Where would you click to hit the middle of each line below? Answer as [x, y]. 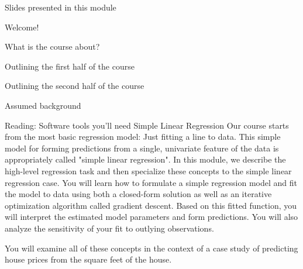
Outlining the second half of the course [75, 86]
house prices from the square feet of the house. [88, 259]
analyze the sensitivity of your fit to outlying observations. [109, 228]
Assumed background [43, 105]
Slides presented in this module [61, 7]
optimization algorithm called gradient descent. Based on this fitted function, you [151, 205]
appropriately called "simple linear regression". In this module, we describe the [145, 159]
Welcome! [22, 27]
